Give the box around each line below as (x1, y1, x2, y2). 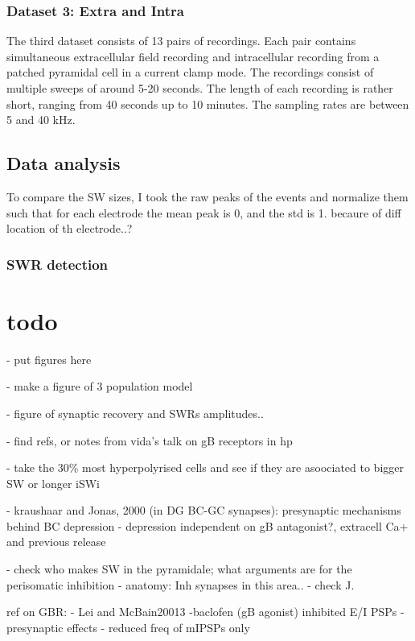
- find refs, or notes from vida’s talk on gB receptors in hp (6, 432, 293, 449)
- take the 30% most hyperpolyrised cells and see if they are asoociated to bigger (6, 459, 404, 476)
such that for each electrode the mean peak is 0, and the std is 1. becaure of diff (6, 204, 401, 221)
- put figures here (6, 350, 92, 367)
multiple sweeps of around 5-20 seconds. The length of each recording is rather (6, 80, 393, 96)
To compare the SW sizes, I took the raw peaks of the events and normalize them (6, 188, 409, 205)
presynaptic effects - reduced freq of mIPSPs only (6, 618, 250, 635)
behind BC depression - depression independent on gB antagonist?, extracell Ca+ (6, 517, 409, 534)
